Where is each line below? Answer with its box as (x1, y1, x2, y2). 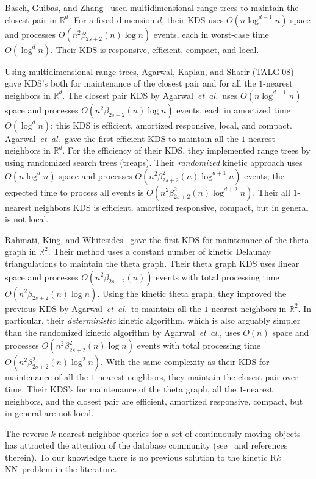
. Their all (253, 185, 290, 198)
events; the (244, 169, 285, 182)
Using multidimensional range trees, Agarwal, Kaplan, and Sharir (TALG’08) (5, 65, 294, 77)
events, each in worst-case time (153, 27, 269, 40)
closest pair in (5, 13, 57, 26)
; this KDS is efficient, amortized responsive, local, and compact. (51, 118, 292, 131)
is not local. (5, 213, 49, 225)
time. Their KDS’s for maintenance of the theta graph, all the (5, 382, 237, 395)
